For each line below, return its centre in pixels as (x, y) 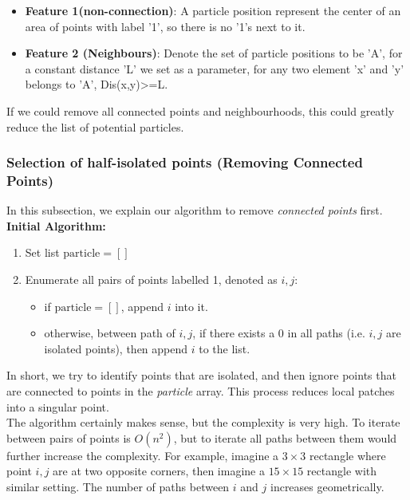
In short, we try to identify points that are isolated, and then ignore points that (201, 375)
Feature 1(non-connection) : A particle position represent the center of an (213, 10)
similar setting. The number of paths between (118, 487)
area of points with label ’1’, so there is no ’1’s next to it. (165, 26)
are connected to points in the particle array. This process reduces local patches (201, 391)
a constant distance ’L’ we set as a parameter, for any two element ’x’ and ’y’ (215, 68)
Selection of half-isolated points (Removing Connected (185, 162)
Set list (42, 252)
